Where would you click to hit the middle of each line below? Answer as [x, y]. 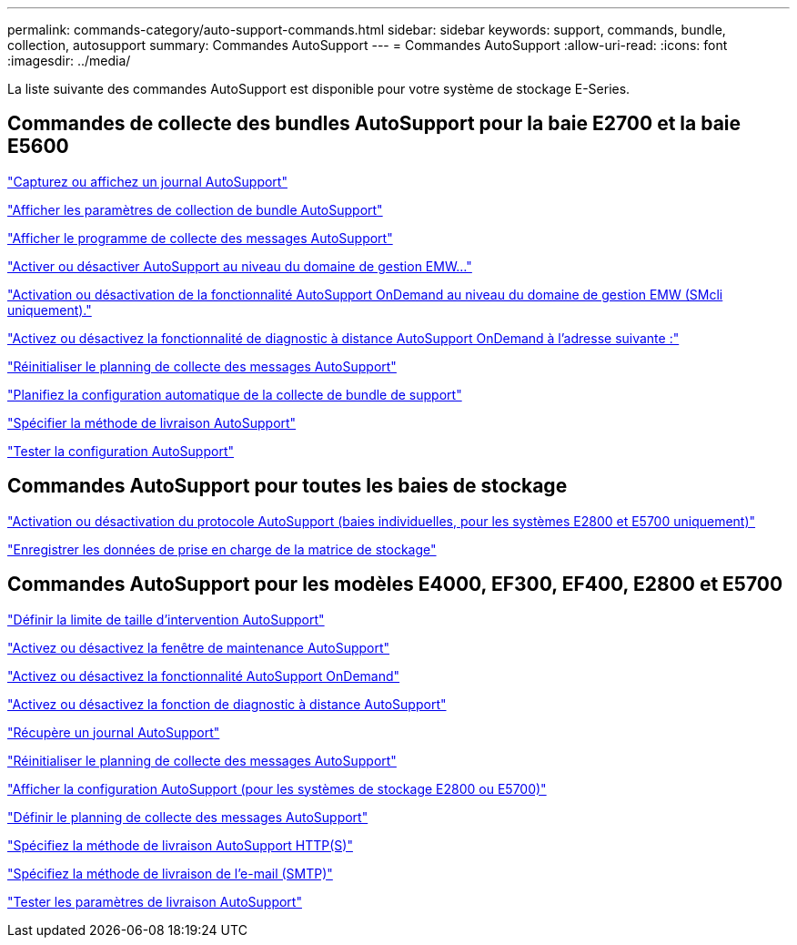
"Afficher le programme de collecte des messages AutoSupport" [200, 238]
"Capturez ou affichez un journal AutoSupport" [147, 181]
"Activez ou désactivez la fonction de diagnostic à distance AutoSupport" [227, 704]
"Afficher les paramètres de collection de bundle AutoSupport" [195, 209]
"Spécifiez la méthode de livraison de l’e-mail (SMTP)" [170, 873]
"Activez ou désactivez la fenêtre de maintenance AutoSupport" [199, 647]
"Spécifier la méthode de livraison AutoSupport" [152, 422]
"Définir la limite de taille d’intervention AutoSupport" [166, 619]
